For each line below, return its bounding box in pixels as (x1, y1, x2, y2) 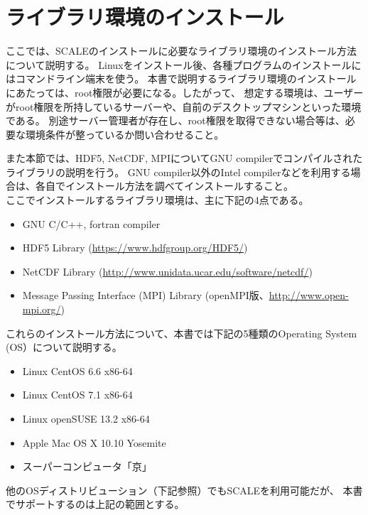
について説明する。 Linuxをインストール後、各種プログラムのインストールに (6, 57, 362, 72)
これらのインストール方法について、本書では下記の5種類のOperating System (6, 325, 357, 340)
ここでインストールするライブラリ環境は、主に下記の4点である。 (6, 193, 309, 207)
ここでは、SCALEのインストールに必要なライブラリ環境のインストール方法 (6, 43, 357, 58)
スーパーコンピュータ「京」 (22, 459, 152, 474)
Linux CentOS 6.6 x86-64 (22, 363, 133, 378)
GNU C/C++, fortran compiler (22, 216, 161, 231)
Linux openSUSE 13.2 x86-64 (22, 411, 150, 425)
